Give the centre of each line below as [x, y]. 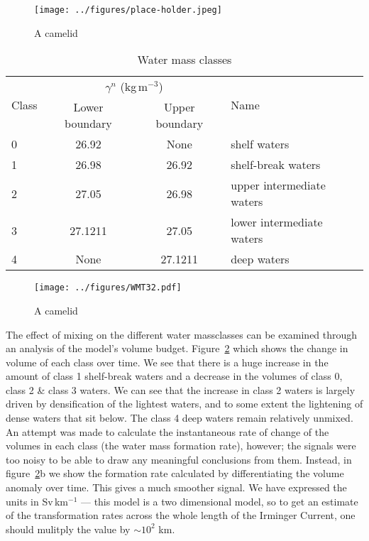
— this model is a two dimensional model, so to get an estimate [219, 501]
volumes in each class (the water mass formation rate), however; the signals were [181, 446]
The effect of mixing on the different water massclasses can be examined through [182, 334]
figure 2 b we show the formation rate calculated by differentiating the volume [175, 473]
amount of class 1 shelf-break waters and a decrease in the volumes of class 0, [174, 376]
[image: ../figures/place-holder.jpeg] [128, 10]
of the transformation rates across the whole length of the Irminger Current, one [181, 515]
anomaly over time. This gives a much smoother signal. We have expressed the [176, 487]
